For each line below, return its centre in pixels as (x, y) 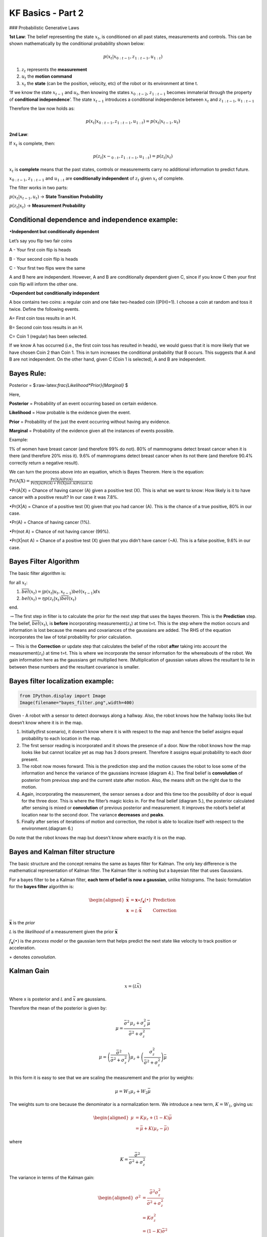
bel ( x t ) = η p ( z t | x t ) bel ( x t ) (49, 599)
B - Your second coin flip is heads (44, 259)
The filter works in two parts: (39, 188)
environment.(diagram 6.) (47, 828)
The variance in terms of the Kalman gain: (52, 1177)
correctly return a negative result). (44, 463)
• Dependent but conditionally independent (54, 293)
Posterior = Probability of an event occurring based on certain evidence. (83, 403)
